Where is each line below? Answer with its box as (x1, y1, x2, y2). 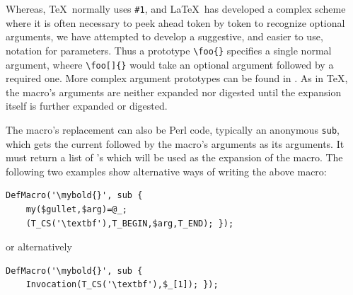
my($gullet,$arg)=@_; (25, 204, 127, 214)
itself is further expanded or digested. (6, 98, 168, 113)
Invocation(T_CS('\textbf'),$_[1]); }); (25, 279, 219, 290)
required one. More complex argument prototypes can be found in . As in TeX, (6, 71, 348, 86)
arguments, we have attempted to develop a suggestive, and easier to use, (6, 29, 323, 44)
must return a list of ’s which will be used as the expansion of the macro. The (6, 150, 343, 165)
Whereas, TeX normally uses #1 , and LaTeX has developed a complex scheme (6, 1, 346, 16)
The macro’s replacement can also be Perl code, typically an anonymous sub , (6, 122, 340, 137)
